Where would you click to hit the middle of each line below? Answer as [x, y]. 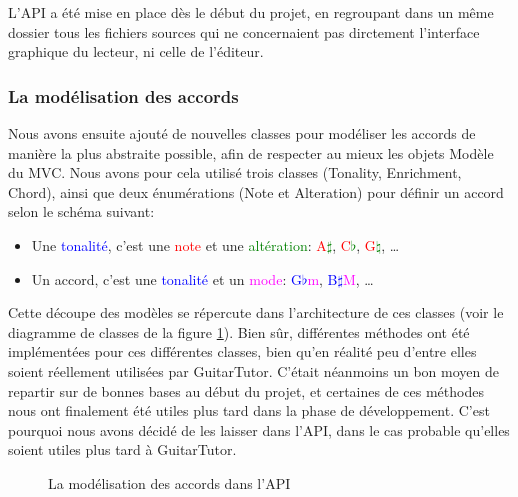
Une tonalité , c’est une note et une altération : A [179, 244]
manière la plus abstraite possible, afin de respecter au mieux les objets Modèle [251, 152]
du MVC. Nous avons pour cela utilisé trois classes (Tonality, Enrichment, [235, 172]
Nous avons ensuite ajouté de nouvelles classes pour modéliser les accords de [242, 133]
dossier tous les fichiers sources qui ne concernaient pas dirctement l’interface [244, 31]
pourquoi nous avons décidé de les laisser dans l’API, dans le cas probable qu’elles [259, 429]
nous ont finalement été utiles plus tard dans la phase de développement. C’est [249, 410]
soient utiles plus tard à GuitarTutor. [122, 449]
